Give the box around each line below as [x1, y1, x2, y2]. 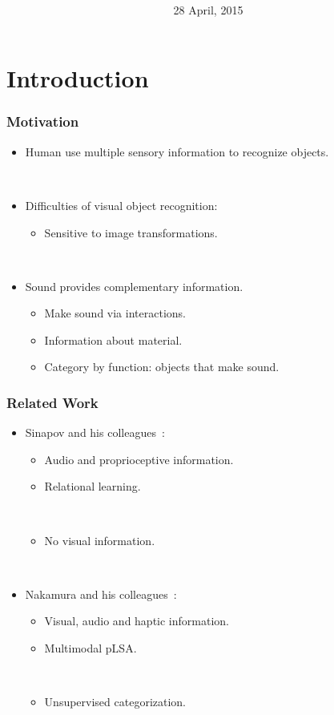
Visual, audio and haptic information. [44, 612, 229, 629]
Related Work [6, 392, 99, 412]
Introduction [6, 62, 149, 95]
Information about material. [44, 331, 183, 348]
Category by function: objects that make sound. [44, 358, 280, 375]
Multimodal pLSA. [44, 640, 137, 656]
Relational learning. [44, 478, 141, 495]
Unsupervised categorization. [44, 693, 187, 710]
